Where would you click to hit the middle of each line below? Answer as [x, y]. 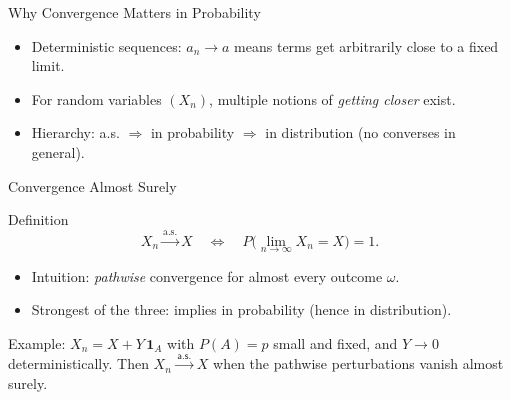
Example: [37, 342]
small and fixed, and [335, 342]
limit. [48, 65]
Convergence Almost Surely [92, 185]
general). [58, 151]
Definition [38, 219]
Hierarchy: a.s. [75, 132]
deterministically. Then [78, 363]
